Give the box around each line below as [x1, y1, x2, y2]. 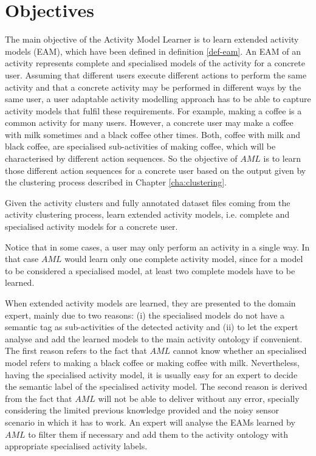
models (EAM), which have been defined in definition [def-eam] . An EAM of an [5, 44, 301, 57]
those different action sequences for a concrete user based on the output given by [5, 164, 306, 176]
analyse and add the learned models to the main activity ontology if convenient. [5, 332, 303, 345]
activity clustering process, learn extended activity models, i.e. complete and [5, 208, 290, 221]
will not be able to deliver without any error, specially [98, 392, 300, 404]
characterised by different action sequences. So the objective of [5, 152, 238, 165]
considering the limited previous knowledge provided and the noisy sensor [5, 404, 279, 416]
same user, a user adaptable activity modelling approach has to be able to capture [5, 92, 311, 105]
